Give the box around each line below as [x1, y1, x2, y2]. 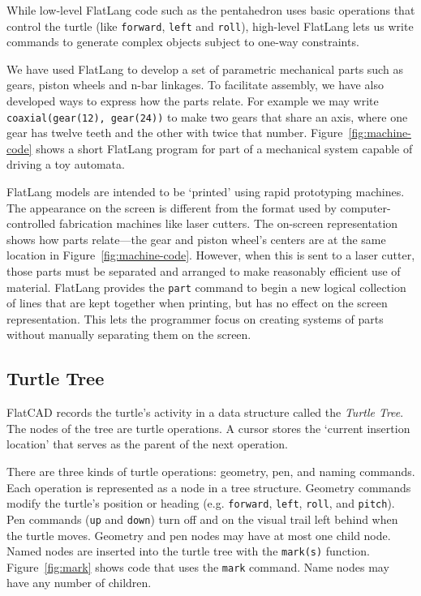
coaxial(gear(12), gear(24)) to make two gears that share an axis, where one [6, 108, 408, 125]
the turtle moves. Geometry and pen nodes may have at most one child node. [6, 526, 391, 543]
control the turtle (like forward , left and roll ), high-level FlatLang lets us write [6, 17, 414, 34]
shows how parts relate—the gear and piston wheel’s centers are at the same [6, 230, 386, 247]
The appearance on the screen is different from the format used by [6, 199, 337, 216]
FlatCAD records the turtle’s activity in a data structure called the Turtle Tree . [6, 404, 404, 421]
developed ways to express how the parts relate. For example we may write [6, 92, 379, 109]
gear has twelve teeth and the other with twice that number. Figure [6, 124, 343, 141]
